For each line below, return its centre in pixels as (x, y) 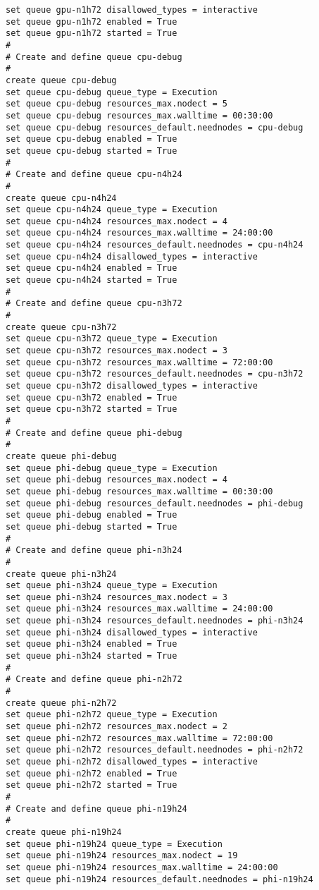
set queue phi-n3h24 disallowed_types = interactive (132, 632)
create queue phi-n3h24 (61, 574)
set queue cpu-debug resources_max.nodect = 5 (117, 104)
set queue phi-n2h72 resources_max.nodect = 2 (117, 727)
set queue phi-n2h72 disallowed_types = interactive (132, 762)
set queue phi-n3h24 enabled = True (92, 644)
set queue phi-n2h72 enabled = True (92, 773)
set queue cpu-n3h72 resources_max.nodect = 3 (117, 351)
